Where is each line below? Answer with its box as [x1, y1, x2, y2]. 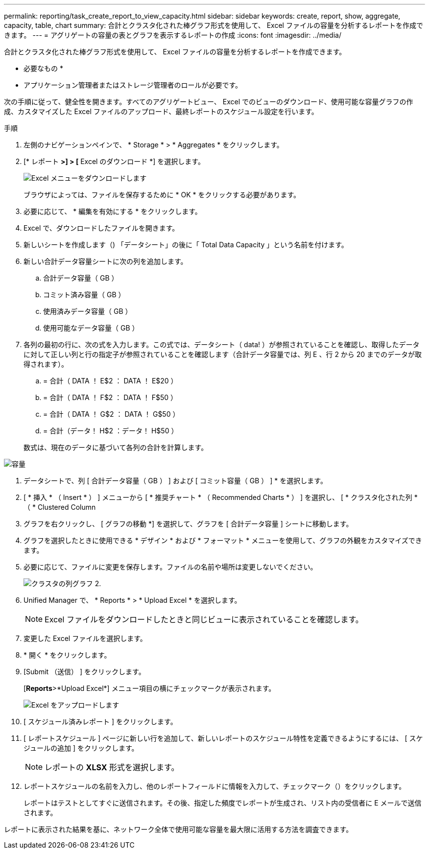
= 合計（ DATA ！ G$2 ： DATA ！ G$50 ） [43, 410, 180, 418]
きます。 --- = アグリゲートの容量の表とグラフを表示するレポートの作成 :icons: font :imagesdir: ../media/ [4, 31, 341, 39]
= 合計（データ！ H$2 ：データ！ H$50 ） [43, 426, 178, 435]
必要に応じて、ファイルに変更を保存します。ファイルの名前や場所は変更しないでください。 [24, 563, 317, 571]
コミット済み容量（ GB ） [43, 290, 125, 299]
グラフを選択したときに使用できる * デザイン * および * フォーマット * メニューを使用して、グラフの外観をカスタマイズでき [24, 536, 422, 545]
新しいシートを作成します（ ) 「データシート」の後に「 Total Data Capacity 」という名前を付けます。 [24, 240, 348, 249]
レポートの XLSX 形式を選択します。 [45, 762, 179, 772]
